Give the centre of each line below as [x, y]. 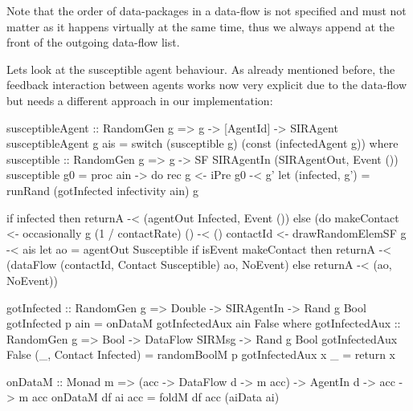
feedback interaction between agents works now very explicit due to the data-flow [207, 85]
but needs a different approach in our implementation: [140, 100]
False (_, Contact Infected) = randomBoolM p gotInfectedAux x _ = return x [201, 354]
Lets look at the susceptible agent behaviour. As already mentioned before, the [201, 69]
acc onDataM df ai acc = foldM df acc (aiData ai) [155, 397]
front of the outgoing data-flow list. [93, 42]
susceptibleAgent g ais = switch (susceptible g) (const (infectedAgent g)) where [202, 143]
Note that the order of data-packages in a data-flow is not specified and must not [206, 10]
